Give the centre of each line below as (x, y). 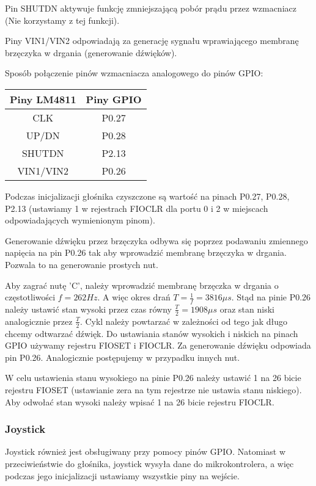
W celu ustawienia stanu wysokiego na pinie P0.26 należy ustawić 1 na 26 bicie (153, 378)
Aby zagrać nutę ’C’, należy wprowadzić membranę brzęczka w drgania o (142, 285)
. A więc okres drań (134, 297)
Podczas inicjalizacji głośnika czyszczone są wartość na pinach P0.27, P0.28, (147, 196)
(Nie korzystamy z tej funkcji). (62, 20)
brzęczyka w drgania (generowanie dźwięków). (91, 52)
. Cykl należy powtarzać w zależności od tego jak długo (184, 321)
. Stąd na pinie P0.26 (271, 297)
